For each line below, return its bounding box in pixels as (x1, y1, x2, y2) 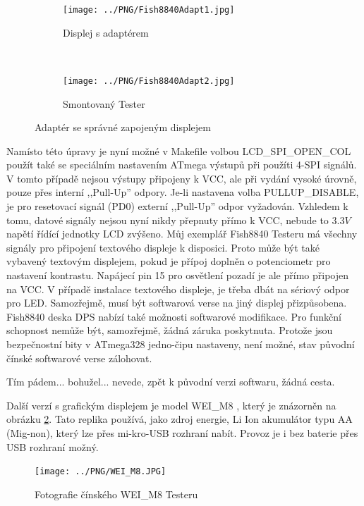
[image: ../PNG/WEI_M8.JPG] (35, 467, 166, 477)
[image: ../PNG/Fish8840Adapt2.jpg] (63, 75, 235, 86)
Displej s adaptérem (63, 25, 149, 39)
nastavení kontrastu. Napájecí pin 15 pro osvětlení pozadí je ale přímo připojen (6, 268, 348, 283)
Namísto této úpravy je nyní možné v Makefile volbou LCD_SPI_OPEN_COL (6, 143, 351, 158)
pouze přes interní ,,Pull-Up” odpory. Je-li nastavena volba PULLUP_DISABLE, (6, 185, 359, 199)
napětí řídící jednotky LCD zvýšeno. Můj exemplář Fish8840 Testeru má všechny (6, 226, 358, 241)
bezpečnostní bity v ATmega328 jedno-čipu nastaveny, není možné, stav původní (6, 337, 355, 351)
